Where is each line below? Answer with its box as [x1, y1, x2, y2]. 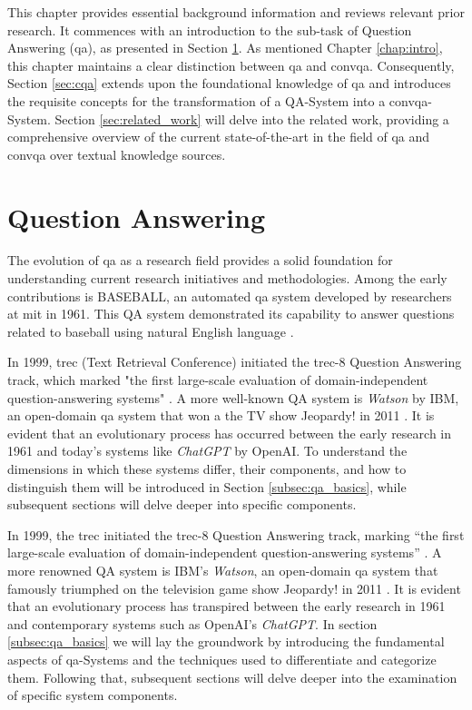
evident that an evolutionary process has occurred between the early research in [7, 423, 452, 442]
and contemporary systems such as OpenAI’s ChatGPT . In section [7, 614, 378, 633]
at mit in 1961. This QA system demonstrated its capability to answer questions [7, 304, 455, 323]
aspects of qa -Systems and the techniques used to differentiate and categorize [7, 649, 437, 668]
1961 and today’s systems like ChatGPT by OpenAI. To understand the [7, 441, 408, 460]
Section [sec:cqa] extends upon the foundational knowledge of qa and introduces [7, 74, 451, 93]
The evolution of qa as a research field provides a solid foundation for [7, 251, 393, 270]
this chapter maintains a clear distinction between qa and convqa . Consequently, [7, 55, 455, 74]
